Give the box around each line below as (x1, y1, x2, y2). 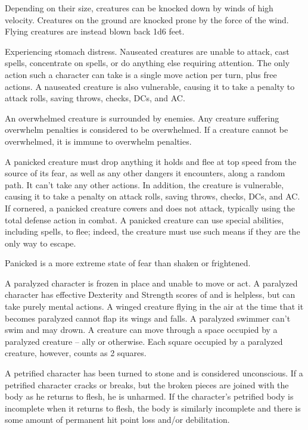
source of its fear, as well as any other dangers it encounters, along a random (5, 167, 285, 179)
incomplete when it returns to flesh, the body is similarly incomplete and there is (5, 401, 301, 414)
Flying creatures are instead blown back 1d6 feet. (5, 25, 185, 38)
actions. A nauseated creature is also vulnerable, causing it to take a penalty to (5, 80, 295, 92)
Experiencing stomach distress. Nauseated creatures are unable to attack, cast (5, 45, 290, 57)
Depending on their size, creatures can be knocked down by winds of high (5, 2, 273, 14)
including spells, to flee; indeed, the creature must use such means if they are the (5, 225, 300, 238)
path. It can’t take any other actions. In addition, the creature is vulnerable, (5, 178, 284, 191)
